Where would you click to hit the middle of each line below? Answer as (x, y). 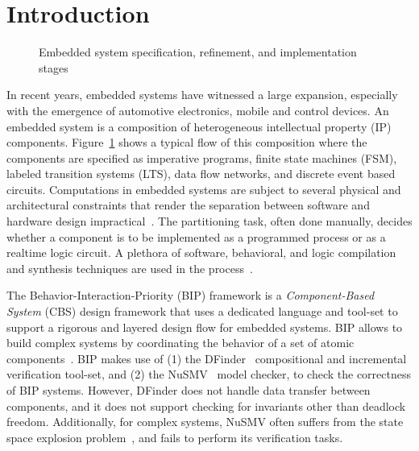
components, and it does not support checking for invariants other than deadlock (206, 405)
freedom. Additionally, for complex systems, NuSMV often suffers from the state (205, 422)
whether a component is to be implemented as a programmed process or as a (196, 236)
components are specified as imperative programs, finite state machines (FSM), (202, 157)
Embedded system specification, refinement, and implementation (198, 52)
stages (54, 67)
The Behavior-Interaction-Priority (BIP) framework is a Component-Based (191, 295)
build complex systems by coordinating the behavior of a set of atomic (180, 343)
